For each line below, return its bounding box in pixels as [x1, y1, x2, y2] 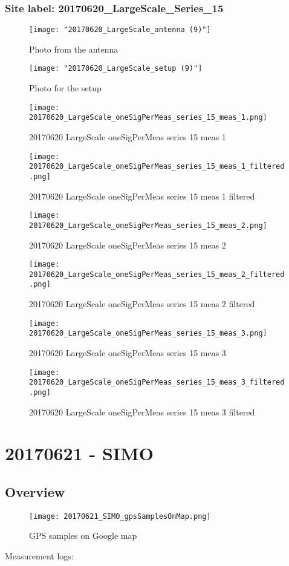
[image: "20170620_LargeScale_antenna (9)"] [29, 25, 211, 34]
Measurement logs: [5, 549, 74, 562]
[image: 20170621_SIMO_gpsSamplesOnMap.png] [29, 512, 211, 521]
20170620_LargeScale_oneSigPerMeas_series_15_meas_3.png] [29, 329, 267, 338]
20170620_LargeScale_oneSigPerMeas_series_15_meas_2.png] [29, 221, 267, 230]
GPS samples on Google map [29, 529, 137, 542]
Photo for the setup [29, 82, 102, 94]
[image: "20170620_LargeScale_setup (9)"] [29, 64, 203, 73]
